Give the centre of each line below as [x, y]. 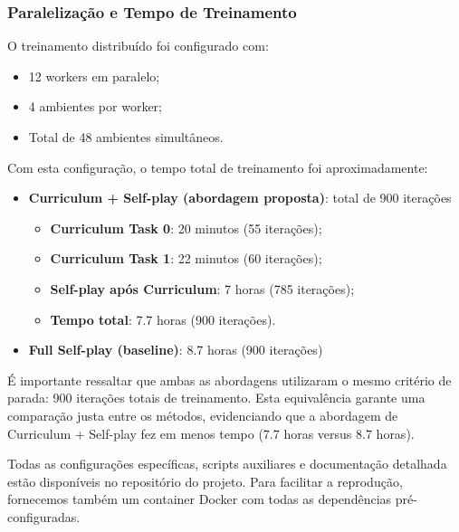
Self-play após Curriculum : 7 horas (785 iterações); [202, 288]
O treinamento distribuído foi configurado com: [138, 46]
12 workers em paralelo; [94, 76]
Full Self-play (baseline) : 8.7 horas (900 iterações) [176, 350]
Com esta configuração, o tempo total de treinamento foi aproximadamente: [218, 167]
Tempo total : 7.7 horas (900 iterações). [163, 319]
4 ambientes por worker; [95, 106]
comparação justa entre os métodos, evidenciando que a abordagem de [203, 415]
